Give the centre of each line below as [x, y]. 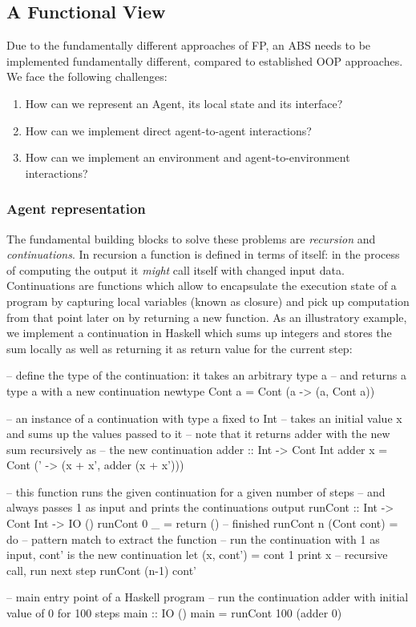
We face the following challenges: [87, 76]
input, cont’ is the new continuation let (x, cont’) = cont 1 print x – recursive [197, 555]
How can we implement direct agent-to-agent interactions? [168, 130]
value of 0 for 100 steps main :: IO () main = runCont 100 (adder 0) [174, 613]
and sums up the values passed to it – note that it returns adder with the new [198, 434]
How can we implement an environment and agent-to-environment [188, 157]
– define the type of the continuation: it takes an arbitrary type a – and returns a [206, 375]
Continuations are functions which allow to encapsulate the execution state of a [202, 285]
